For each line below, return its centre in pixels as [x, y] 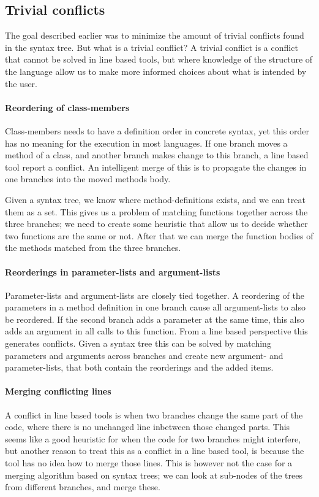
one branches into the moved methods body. [88, 179]
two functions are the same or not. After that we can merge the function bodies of [159, 235]
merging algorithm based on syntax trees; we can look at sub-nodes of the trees [154, 475]
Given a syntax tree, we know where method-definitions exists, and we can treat [155, 199]
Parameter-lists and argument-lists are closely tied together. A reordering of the [155, 295]
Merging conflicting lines [58, 391]
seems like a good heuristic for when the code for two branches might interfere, [153, 438]
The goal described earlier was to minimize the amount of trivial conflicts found [155, 35]
